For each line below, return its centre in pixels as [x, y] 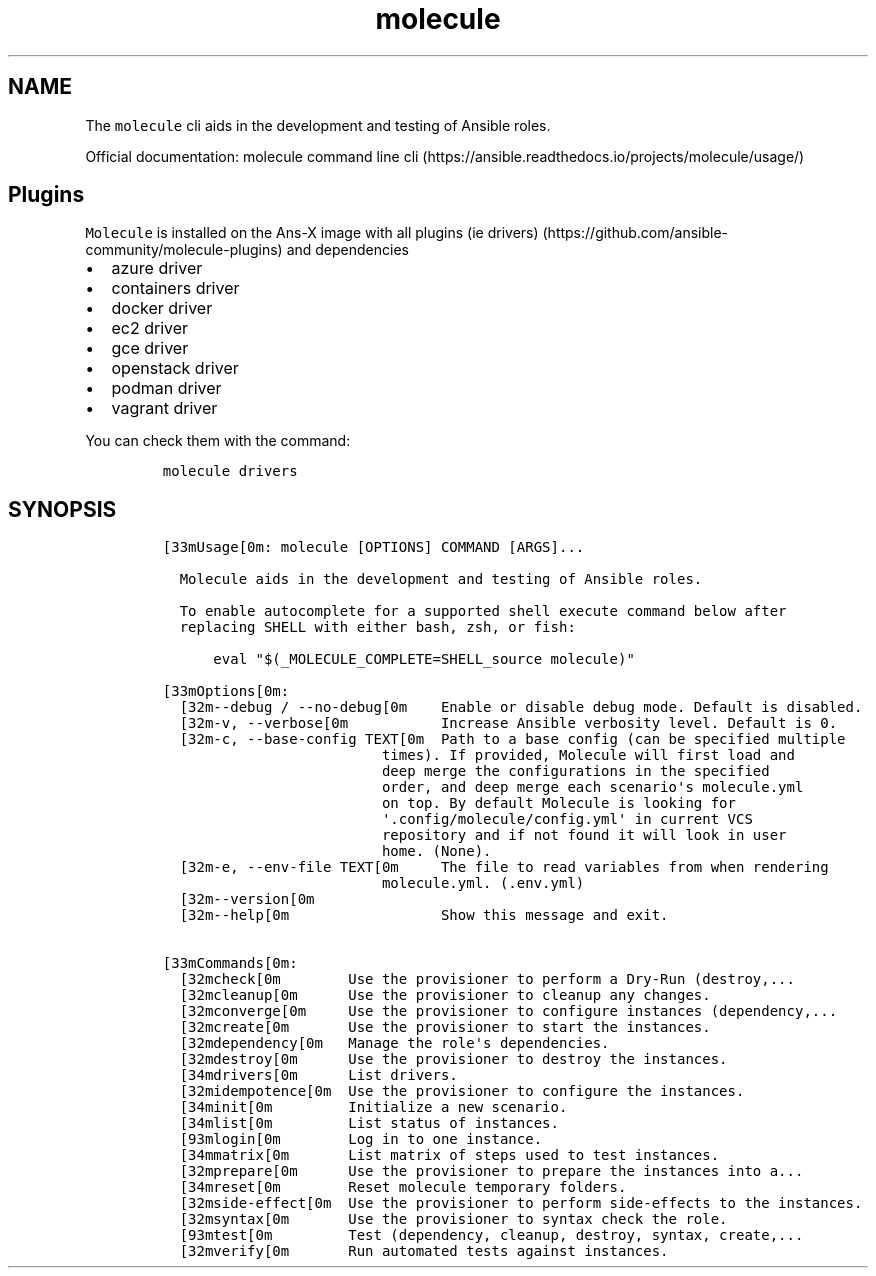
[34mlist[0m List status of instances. [369, 1123]
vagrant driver [164, 408]
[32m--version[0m [247, 899]
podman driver [166, 388]
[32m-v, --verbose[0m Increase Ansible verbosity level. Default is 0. [508, 723]
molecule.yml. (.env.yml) [483, 883]
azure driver [157, 268]
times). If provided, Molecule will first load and [588, 755]
